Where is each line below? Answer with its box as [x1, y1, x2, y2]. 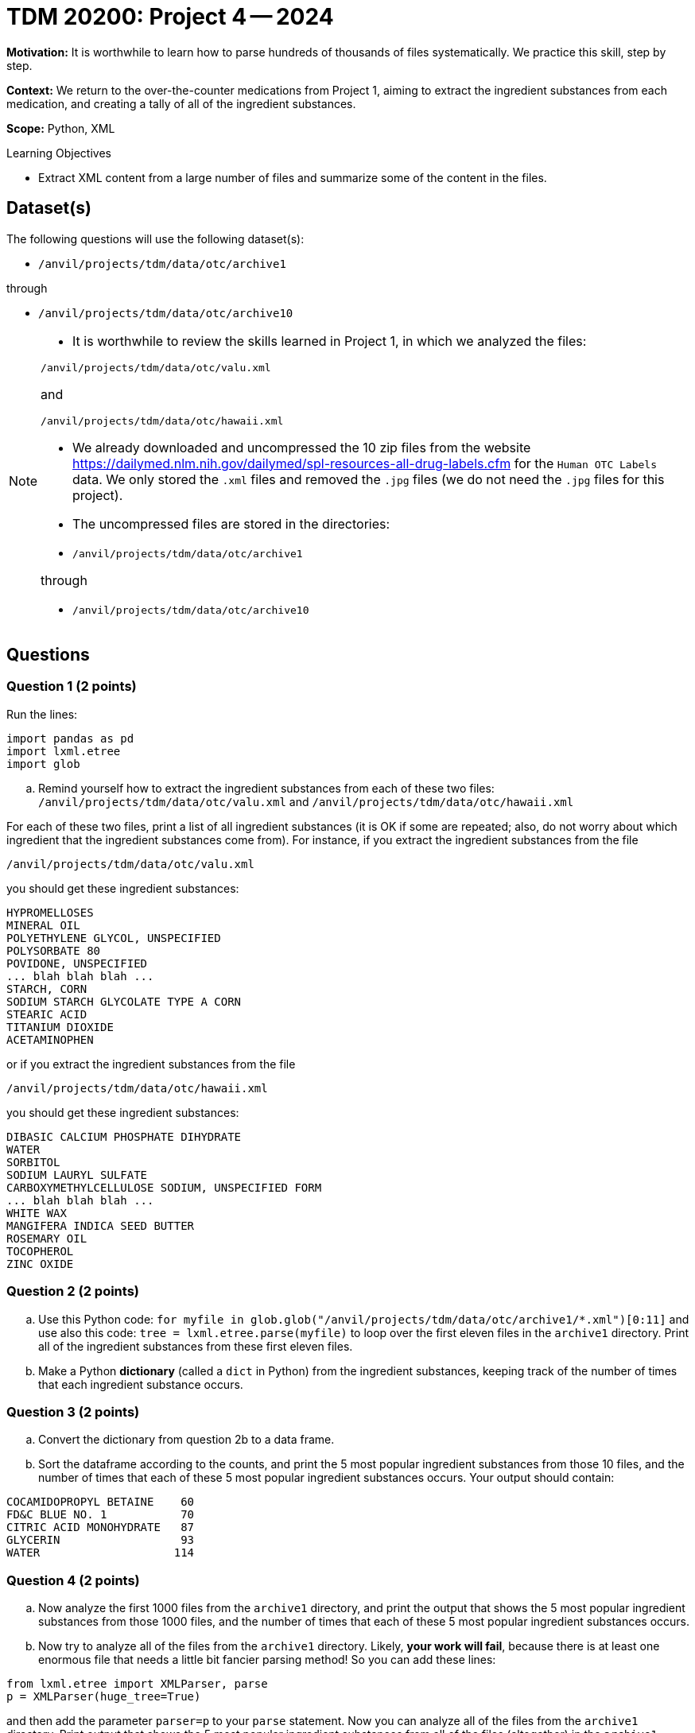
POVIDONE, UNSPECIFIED [6, 956, 148, 970]
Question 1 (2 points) [6, 678, 137, 695]
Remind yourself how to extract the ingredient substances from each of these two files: [38, 781, 495, 795]
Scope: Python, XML [6, 121, 115, 135]
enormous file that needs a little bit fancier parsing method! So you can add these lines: [38, 1653, 496, 1667]
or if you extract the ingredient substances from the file [6, 1056, 296, 1071]
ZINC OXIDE [6, 1257, 74, 1270]
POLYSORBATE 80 [6, 944, 101, 957]
